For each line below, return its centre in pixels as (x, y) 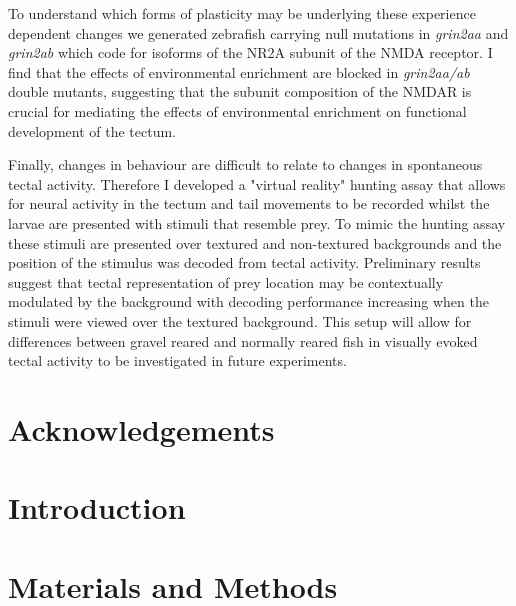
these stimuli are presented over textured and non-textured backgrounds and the (255, 242)
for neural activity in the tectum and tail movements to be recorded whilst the (249, 203)
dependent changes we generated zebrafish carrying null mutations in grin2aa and (258, 32)
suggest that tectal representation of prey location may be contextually (226, 281)
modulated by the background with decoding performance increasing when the (248, 301)
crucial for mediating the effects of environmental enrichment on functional (237, 110)
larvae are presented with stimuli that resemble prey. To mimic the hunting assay (257, 222)
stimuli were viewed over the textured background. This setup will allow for (240, 320)
